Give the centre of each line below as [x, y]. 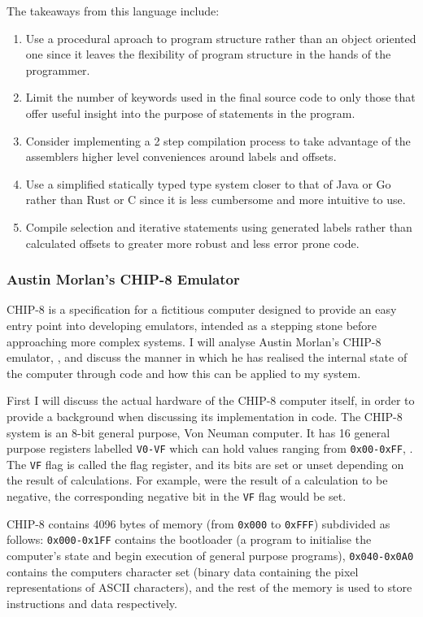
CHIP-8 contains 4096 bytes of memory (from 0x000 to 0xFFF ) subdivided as [198, 523]
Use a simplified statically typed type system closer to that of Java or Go [208, 183]
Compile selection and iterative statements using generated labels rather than [219, 226]
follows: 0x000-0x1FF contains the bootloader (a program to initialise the [189, 539]
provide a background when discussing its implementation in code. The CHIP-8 [205, 416]
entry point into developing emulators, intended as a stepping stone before [192, 325]
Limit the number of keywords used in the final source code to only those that [220, 97]
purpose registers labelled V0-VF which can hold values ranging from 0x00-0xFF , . [210, 448]
